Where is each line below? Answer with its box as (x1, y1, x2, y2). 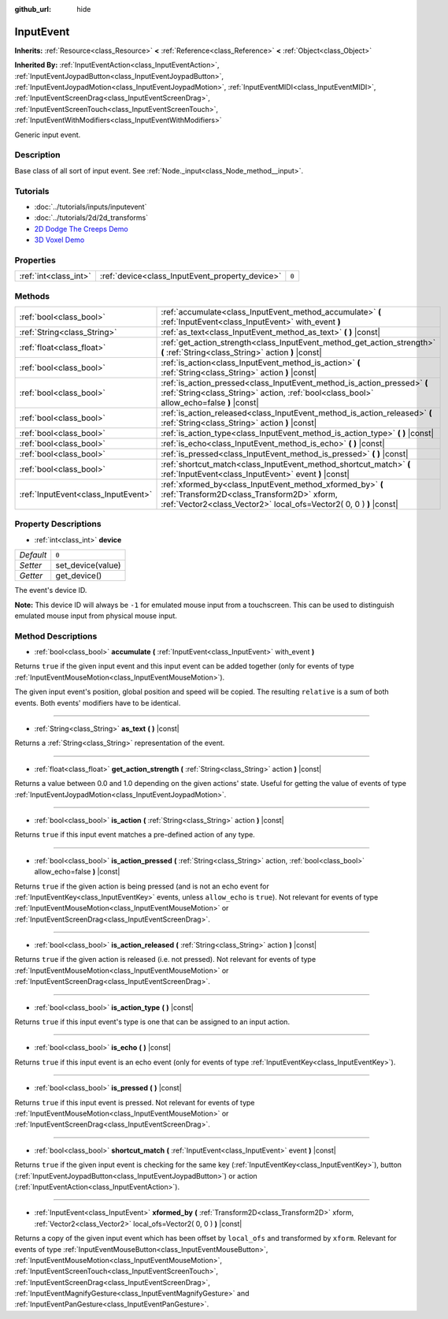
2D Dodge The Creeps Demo (34, 224, 129, 233)
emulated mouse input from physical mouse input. (14, 611, 177, 620)
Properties (14, 255, 57, 266)
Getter (19, 570, 43, 581)
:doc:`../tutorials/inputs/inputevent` (34, 202, 147, 211)
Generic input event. (14, 130, 81, 140)
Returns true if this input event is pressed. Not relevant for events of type (14, 1097, 255, 1107)
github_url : (14, 5, 51, 13)
